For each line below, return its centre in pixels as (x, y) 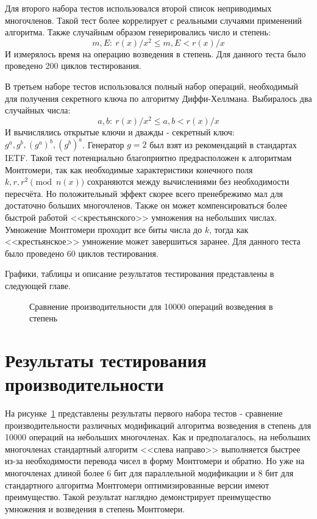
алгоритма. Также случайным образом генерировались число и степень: (138, 32)
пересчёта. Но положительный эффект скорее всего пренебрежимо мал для (144, 193)
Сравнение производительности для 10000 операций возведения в (151, 306)
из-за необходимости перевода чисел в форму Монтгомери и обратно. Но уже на (155, 461)
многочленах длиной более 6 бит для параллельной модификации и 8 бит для (149, 473)
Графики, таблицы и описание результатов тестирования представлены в (140, 274)
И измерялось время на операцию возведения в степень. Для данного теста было (155, 53)
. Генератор (103, 144)
